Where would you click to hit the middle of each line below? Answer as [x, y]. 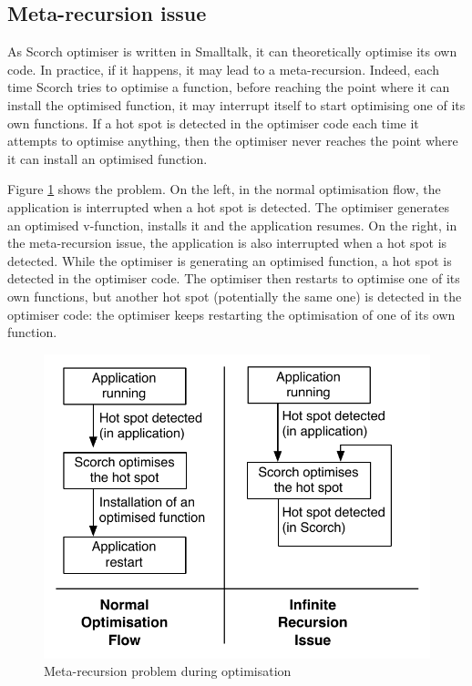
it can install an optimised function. [108, 158]
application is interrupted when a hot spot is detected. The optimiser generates [229, 206]
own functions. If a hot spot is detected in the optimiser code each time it [213, 123]
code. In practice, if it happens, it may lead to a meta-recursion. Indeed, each [223, 69]
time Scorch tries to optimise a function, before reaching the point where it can [229, 87]
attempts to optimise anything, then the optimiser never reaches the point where [233, 141]
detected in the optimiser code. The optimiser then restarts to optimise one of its [234, 278]
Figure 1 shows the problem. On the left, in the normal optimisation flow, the [224, 189]
